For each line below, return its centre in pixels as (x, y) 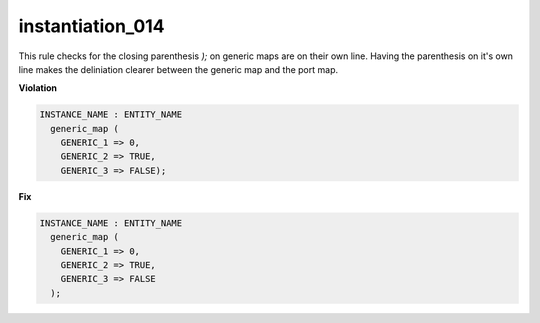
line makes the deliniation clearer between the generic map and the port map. (178, 69)
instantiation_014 (91, 26)
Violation (37, 88)
